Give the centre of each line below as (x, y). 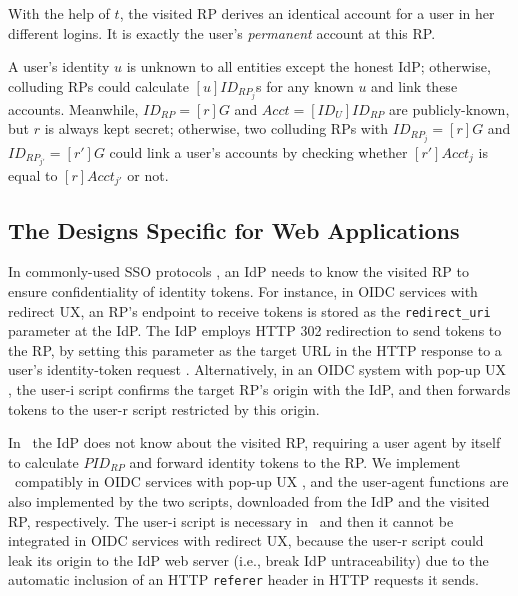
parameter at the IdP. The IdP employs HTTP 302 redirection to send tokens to (255, 330)
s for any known (304, 85)
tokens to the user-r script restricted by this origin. (164, 408)
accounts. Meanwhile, (73, 108)
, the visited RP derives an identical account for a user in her (307, 13)
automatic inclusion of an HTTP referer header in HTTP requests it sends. (243, 579)
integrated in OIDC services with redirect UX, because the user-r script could (246, 540)
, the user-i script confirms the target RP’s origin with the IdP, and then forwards (259, 388)
